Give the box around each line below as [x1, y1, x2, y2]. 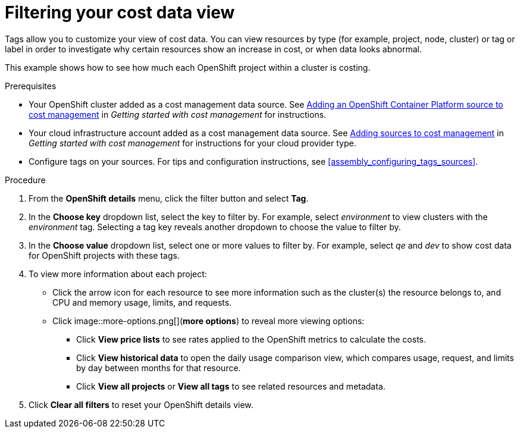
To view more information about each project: [29, 268, 207, 279]
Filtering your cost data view [5, 2, 235, 23]
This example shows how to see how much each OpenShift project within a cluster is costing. [5, 62, 371, 73]
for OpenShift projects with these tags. [29, 250, 180, 261]
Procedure [5, 174, 46, 185]
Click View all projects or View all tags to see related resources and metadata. [76, 381, 386, 391]
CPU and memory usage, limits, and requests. [52, 297, 232, 308]
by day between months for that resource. [76, 362, 241, 373]
